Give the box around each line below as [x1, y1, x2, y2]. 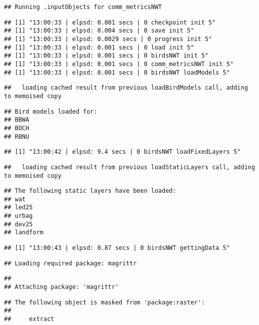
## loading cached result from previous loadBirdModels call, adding [4, 84, 248, 92]
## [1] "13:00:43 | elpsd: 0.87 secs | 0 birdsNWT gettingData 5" [4, 244, 230, 252]
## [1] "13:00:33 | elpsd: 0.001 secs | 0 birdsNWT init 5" [4, 52, 209, 60]
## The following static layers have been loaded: [4, 187, 176, 195]
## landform [4, 229, 44, 236]
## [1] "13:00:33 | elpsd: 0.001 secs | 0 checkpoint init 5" [4, 19, 216, 26]
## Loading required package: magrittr [4, 259, 137, 267]
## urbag [4, 212, 33, 220]
